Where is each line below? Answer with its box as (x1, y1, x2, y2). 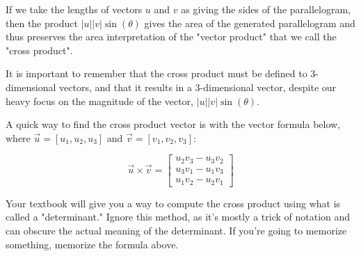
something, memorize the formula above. (6, 237, 179, 251)
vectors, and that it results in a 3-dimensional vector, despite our (59, 79, 337, 94)
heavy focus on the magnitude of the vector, (6, 93, 194, 108)
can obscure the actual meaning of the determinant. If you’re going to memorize (6, 223, 347, 237)
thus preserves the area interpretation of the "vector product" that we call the (6, 29, 337, 44)
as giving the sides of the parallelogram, (181, 2, 351, 16)
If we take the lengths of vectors (6, 2, 143, 16)
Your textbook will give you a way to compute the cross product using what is (6, 195, 341, 210)
